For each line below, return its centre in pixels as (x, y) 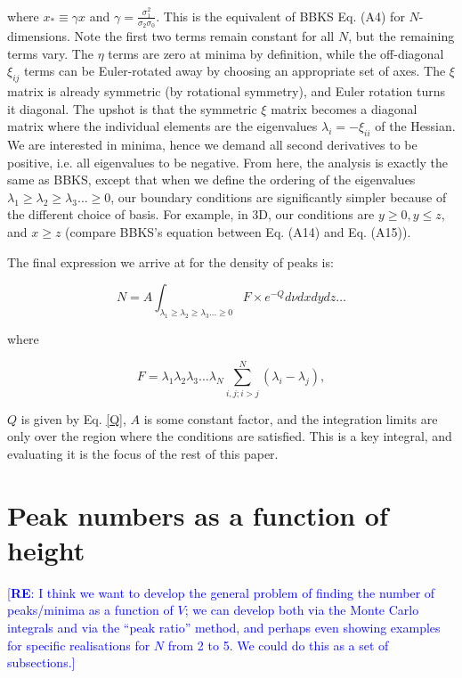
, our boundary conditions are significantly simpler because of (279, 196)
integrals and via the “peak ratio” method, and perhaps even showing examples (224, 627)
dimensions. (39, 36)
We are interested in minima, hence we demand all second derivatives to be (212, 145)
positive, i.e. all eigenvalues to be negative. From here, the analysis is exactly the (227, 162)
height (46, 549)
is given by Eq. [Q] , (73, 418)
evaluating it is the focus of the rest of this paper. (143, 453)
